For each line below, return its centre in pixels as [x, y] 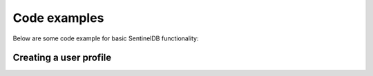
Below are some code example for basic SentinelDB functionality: [106, 38]
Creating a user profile [62, 58]
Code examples [58, 18]
